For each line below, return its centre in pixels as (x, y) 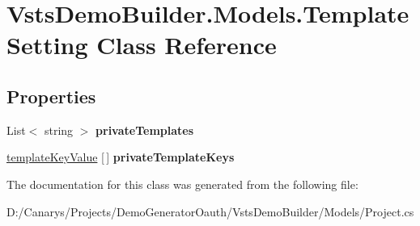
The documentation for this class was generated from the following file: (182, 184)
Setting (47, 45)
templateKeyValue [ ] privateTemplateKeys (121, 157)
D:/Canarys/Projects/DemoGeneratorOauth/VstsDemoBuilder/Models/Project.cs (210, 211)
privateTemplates (145, 130)
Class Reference (187, 45)
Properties (51, 96)
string (59, 130)
